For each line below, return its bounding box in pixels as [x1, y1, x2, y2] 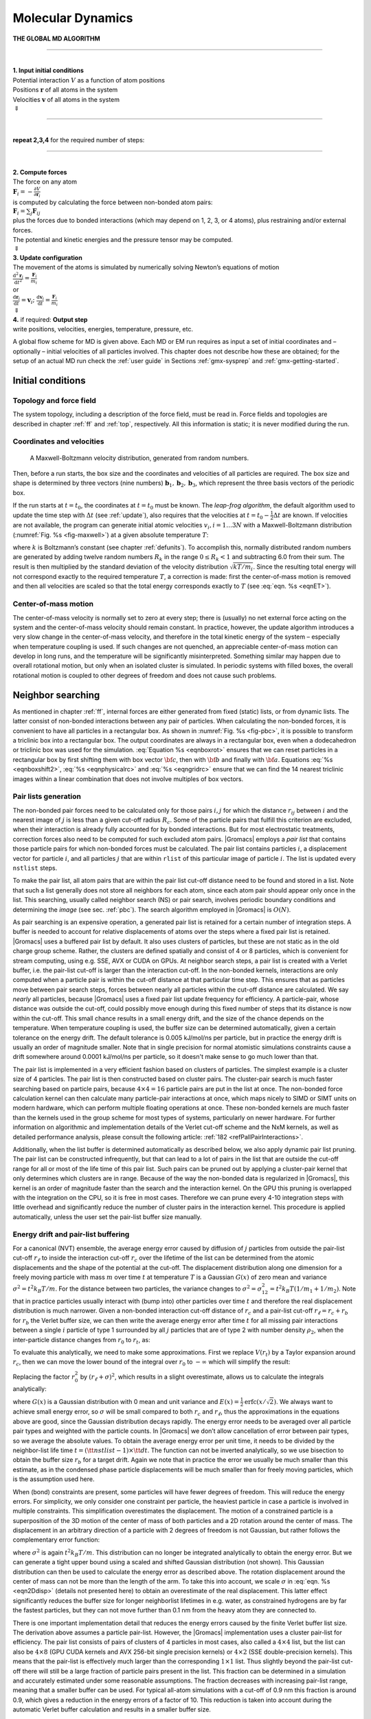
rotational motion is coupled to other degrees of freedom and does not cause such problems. [12, 671, 277, 679]
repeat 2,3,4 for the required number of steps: [12, 135, 145, 144]
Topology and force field [12, 395, 96, 405]
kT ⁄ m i [233, 563, 254, 573]
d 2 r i [12, 271, 24, 280]
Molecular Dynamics [12, 10, 133, 25]
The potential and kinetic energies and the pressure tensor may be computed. [12, 235, 234, 243]
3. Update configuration [12, 253, 82, 261]
